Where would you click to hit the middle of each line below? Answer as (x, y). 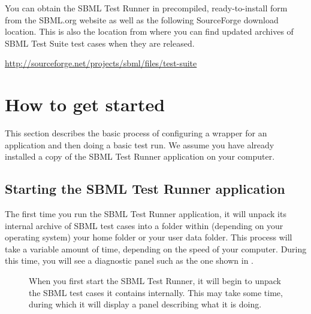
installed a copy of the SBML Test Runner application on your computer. (140, 156)
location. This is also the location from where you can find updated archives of (149, 31)
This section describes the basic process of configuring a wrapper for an (136, 133)
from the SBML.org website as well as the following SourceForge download (142, 19)
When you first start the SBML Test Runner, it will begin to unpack (155, 281)
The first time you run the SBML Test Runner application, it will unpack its (146, 214)
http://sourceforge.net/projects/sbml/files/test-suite (101, 63)
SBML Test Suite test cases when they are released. (100, 43)
